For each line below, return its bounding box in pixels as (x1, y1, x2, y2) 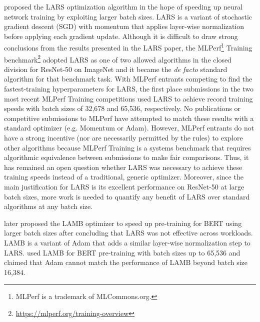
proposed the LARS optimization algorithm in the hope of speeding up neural (4, 1, 243, 11)
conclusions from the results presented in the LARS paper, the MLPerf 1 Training (4, 41, 252, 53)
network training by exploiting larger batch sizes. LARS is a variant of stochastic (4, 11, 252, 21)
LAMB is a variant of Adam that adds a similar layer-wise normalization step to (4, 237, 250, 247)
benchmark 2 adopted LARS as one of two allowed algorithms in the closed (4, 52, 231, 64)
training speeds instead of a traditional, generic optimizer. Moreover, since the (4, 171, 243, 182)
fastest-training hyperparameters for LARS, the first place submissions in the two (4, 83, 254, 94)
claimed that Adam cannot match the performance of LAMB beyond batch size (4, 257, 248, 267)
